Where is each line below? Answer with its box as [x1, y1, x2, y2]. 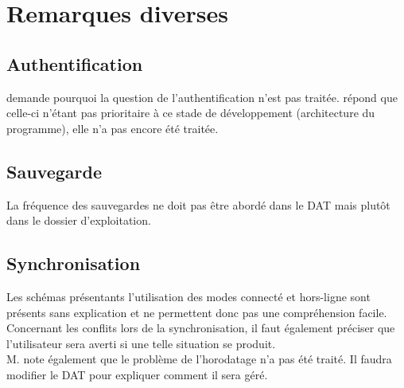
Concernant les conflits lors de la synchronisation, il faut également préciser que [6, 319, 395, 336]
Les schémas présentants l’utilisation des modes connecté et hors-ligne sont [6, 288, 371, 304]
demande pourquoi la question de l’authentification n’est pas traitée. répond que [6, 88, 398, 105]
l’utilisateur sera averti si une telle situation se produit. [6, 335, 276, 351]
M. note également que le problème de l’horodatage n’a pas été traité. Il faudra [6, 351, 392, 367]
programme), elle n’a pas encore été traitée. [6, 120, 219, 136]
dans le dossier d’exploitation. [6, 212, 151, 229]
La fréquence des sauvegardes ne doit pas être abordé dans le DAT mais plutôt [6, 196, 390, 213]
